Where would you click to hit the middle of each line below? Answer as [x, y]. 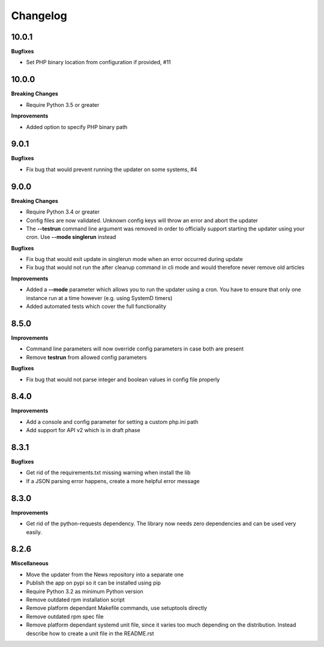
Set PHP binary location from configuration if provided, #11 [98, 62]
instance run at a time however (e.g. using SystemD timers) [99, 298]
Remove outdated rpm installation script [76, 600]
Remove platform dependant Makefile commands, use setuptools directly [116, 608]
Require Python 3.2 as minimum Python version [85, 591]
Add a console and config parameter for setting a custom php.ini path [112, 422]
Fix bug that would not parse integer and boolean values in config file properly [123, 379]
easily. [34, 532]
